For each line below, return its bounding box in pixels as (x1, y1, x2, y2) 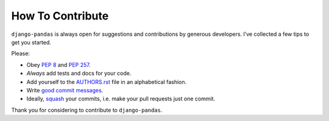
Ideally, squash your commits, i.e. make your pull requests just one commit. (26, 95, 216, 103)
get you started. (11, 38, 52, 46)
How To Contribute (11, 9, 109, 22)
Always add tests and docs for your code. (26, 70, 132, 77)
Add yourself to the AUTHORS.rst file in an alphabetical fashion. (26, 78, 187, 85)
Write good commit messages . (26, 86, 104, 94)
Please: (11, 50, 30, 57)
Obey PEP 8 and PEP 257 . (26, 61, 91, 68)
